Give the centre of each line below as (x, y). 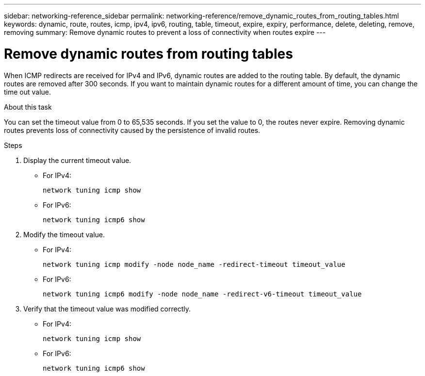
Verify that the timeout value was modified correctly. (107, 309)
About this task (28, 107)
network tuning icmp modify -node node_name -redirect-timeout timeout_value (194, 264)
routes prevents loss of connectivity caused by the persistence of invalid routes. (132, 130)
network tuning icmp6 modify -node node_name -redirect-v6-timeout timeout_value (202, 294)
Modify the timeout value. (64, 234)
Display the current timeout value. (77, 160)
